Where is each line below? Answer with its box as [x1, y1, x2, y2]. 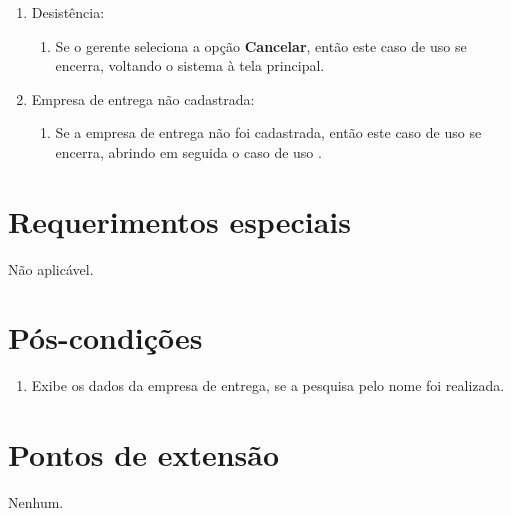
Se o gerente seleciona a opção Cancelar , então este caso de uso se [55, 35, 467, 56]
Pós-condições [8, 317, 203, 358]
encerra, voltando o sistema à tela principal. [55, 55, 325, 76]
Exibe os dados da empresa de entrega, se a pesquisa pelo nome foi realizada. [31, 375, 505, 396]
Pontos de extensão [8, 434, 280, 475]
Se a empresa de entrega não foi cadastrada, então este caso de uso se [55, 122, 482, 143]
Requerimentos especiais [8, 200, 351, 241]
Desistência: [31, 2, 105, 22]
